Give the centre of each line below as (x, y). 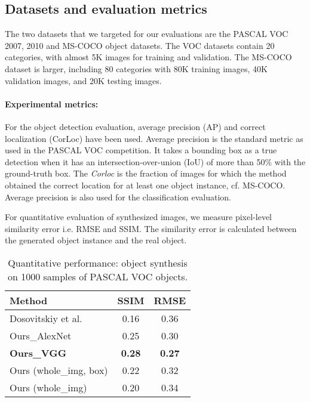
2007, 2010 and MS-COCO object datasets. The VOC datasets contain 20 (140, 45)
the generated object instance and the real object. (96, 240)
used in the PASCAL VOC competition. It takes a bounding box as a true (141, 150)
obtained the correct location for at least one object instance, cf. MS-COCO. (145, 185)
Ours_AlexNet (41, 335)
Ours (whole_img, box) (59, 370)
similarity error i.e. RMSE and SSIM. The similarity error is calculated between (151, 228)
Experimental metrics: (52, 103)
